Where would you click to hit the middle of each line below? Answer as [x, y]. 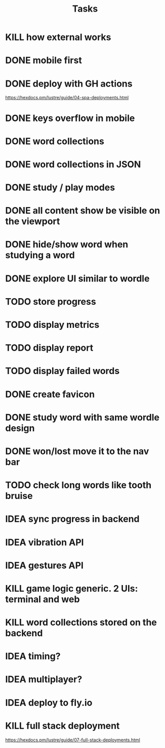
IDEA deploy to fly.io [49, 703]
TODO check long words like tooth [78, 485]
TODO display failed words [63, 371]
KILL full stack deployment [63, 725]
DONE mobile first [44, 60]
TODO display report [49, 348]
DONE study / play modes [60, 188]
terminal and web [43, 599]
